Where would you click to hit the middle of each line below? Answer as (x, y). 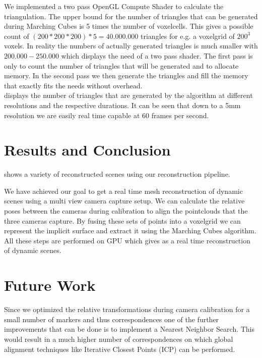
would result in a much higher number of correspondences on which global (119, 339)
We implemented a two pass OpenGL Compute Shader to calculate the (114, 6)
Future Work (50, 285)
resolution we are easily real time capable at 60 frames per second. (107, 115)
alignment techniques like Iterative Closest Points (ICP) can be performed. (120, 349)
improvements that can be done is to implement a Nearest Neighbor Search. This (129, 329)
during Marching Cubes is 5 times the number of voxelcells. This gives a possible (129, 26)
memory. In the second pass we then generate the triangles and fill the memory (126, 75)
